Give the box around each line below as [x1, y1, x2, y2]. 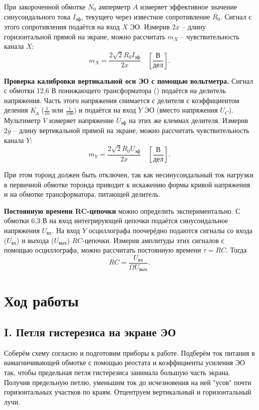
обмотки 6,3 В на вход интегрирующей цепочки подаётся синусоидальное [4, 215, 228, 226]
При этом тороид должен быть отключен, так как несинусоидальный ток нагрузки [4, 169, 254, 180]
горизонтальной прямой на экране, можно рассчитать [4, 31, 165, 41]
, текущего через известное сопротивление [81, 11, 210, 21]
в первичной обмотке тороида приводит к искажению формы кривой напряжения [4, 179, 250, 189]
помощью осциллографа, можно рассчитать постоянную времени [4, 245, 201, 255]
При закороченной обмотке [4, 1, 86, 11]
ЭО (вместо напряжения [144, 105, 218, 115]
